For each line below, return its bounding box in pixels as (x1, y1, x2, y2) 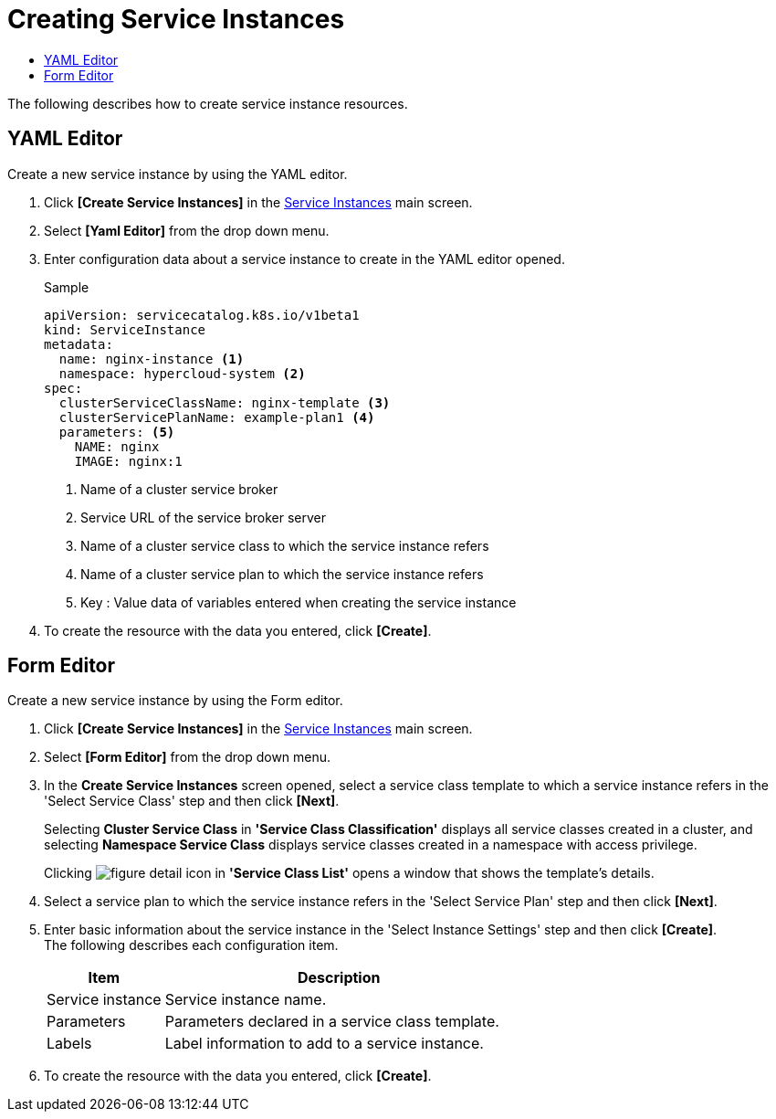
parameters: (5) (58, 424, 175, 439)
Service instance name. (164, 990, 327, 1009)
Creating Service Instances (7, 4, 345, 35)
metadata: (44, 336, 113, 352)
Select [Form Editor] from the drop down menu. (44, 749, 331, 765)
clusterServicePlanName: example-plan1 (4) (58, 409, 375, 425)
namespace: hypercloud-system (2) (58, 365, 306, 381)
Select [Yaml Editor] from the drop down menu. (44, 222, 330, 238)
